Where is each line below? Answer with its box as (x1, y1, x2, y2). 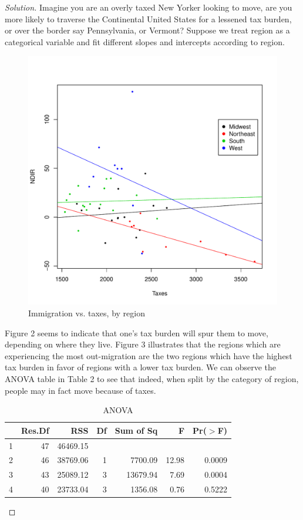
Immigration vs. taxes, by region (28, 306, 145, 319)
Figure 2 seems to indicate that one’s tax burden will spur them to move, (5, 326, 268, 339)
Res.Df (21, 424, 49, 436)
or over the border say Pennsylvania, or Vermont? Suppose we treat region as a (5, 24, 290, 36)
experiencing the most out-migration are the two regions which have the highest (5, 349, 292, 362)
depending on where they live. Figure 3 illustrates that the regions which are (5, 338, 281, 350)
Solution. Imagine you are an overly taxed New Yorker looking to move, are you (5, 1, 292, 13)
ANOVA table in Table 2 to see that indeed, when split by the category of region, (5, 372, 299, 384)
